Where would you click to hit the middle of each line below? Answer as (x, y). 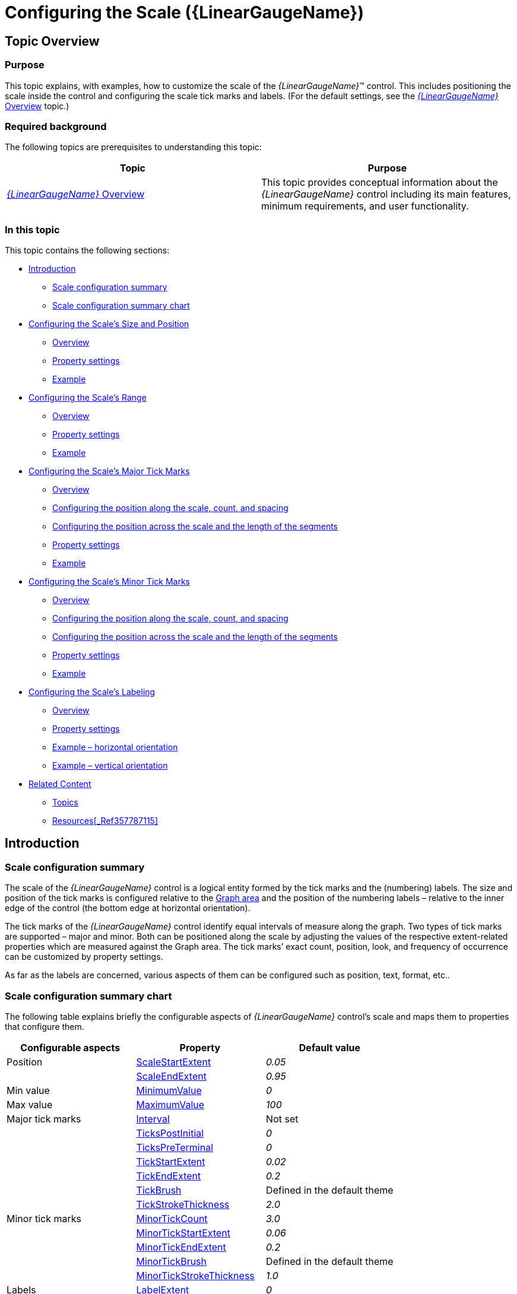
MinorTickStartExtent (183, 1233)
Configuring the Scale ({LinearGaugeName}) (184, 12)
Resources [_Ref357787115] (105, 821)
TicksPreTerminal (175, 1148)
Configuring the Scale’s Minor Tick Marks (110, 582)
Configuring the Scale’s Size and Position (109, 324)
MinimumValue (169, 1091)
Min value (28, 1091)
